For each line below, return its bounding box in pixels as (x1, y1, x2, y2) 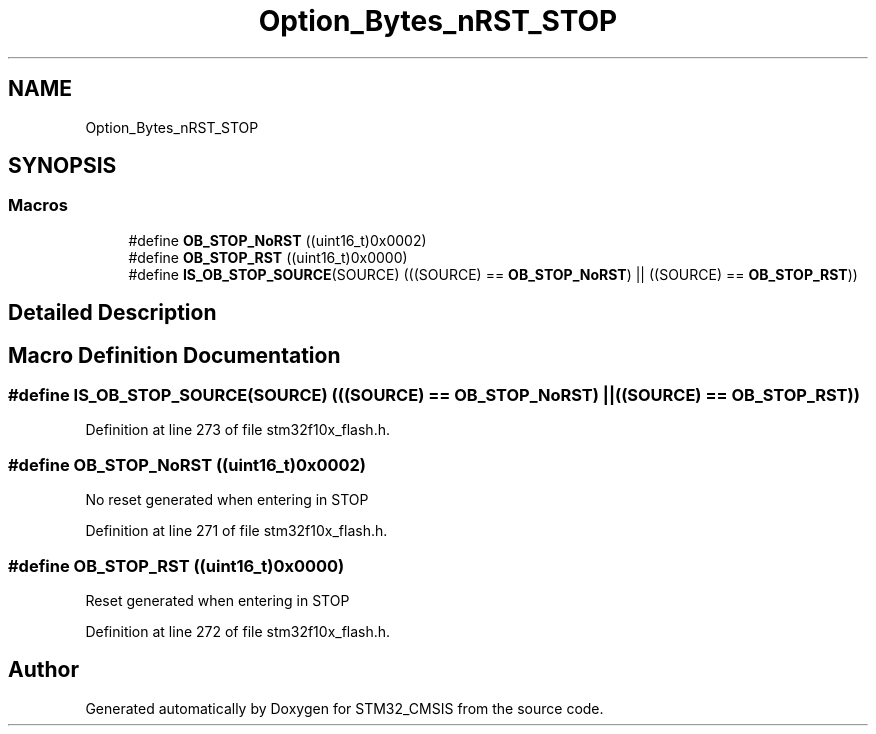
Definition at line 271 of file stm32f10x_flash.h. (85, 522, 388, 540)
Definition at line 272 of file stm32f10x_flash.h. (85, 622, 391, 640)
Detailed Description (8, 300, 217, 326)
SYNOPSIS (8, 153, 117, 179)
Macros (8, 195, 68, 216)
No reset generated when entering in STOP (85, 491, 369, 509)
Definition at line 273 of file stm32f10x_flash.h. (85, 421, 390, 439)
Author (8, 657, 79, 683)
